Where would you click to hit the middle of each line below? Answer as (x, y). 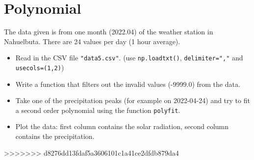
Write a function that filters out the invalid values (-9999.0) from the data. (128, 84)
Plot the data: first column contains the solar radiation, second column (122, 126)
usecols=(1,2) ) (40, 67)
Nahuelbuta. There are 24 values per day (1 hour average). (92, 41)
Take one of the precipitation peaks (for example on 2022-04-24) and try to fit (133, 100)
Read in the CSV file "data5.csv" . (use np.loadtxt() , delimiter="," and (129, 58)
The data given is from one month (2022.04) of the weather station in (109, 32)
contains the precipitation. (55, 136)
